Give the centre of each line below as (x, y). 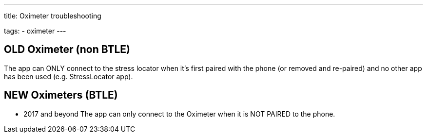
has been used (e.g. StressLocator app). (68, 76)
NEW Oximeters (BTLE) (61, 95)
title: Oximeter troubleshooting (53, 16)
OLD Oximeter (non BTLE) (67, 50)
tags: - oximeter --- (35, 31)
